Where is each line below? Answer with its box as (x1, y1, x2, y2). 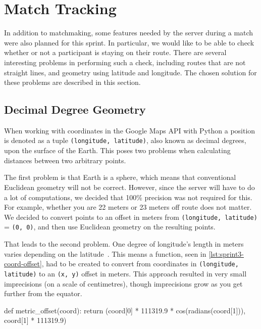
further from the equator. (4, 288, 82, 299)
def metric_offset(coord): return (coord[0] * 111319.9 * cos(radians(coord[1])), (4, 305, 246, 315)
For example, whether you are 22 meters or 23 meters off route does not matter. (4, 202, 252, 212)
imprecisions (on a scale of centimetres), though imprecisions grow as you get (4, 278, 243, 289)
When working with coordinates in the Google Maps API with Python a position (4, 125, 255, 135)
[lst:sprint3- (208, 248, 244, 259)
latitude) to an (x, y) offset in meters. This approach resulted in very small (4, 268, 247, 278)
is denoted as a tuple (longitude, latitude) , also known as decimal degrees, (4, 135, 246, 146)
